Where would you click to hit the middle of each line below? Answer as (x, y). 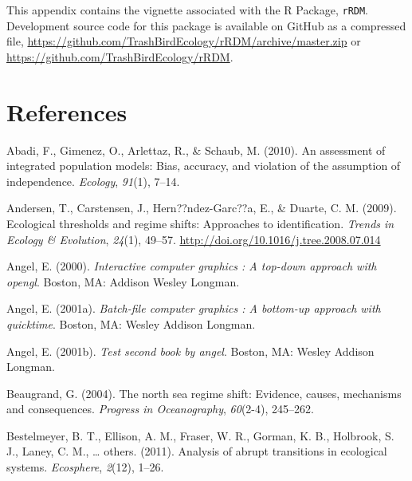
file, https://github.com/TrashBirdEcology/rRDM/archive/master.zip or (184, 41)
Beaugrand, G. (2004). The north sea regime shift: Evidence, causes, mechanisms (204, 393)
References (67, 111)
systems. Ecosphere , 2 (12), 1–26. (85, 467)
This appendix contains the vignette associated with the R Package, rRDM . (188, 10)
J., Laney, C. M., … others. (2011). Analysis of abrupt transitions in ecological (197, 451)
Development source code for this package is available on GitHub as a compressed (206, 25)
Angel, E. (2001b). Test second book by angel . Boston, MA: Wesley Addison (190, 351)
